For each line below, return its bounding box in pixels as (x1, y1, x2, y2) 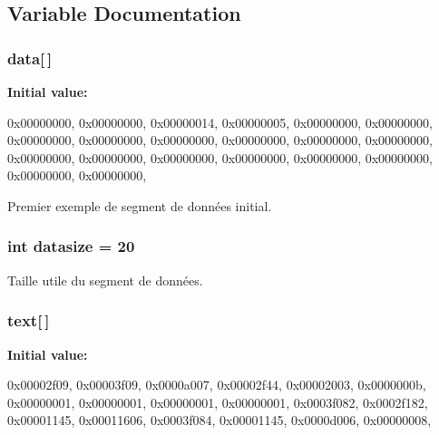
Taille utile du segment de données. (7, 270, 203, 289)
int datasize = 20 (7, 235, 135, 257)
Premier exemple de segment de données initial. (7, 196, 272, 215)
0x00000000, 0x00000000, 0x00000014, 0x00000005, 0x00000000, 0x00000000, (7, 112, 434, 131)
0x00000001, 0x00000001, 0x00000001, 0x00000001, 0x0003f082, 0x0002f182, (7, 392, 428, 411)
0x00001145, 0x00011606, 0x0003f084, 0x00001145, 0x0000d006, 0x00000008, (7, 411, 432, 430)
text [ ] (7, 309, 50, 332)
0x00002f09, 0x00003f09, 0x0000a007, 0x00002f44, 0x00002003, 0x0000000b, (7, 375, 426, 394)
